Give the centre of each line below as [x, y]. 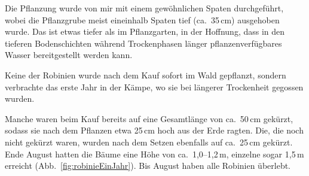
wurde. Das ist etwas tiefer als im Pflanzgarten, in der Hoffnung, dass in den [145, 31]
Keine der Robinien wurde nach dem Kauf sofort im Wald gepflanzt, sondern [146, 75]
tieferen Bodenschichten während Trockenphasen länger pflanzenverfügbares [143, 43]
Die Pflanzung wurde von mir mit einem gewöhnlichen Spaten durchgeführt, [144, 8]
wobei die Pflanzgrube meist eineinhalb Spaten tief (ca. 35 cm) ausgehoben [142, 19]
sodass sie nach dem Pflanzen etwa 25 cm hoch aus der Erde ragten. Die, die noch [154, 130]
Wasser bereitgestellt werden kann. [69, 55]
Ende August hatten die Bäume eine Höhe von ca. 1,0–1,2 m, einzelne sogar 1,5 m [154, 154]
